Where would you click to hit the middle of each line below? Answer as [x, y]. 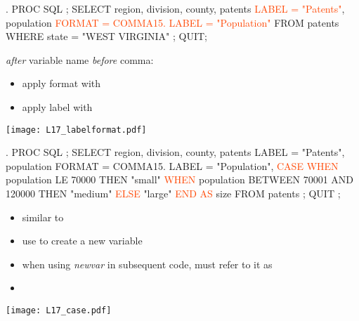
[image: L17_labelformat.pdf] [76, 130]
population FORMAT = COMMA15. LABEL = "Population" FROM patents [172, 22]
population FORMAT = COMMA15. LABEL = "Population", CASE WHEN [172, 165]
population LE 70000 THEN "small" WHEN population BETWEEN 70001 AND [179, 179]
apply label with [57, 106]
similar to [43, 217]
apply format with [61, 83]
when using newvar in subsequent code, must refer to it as [147, 264]
